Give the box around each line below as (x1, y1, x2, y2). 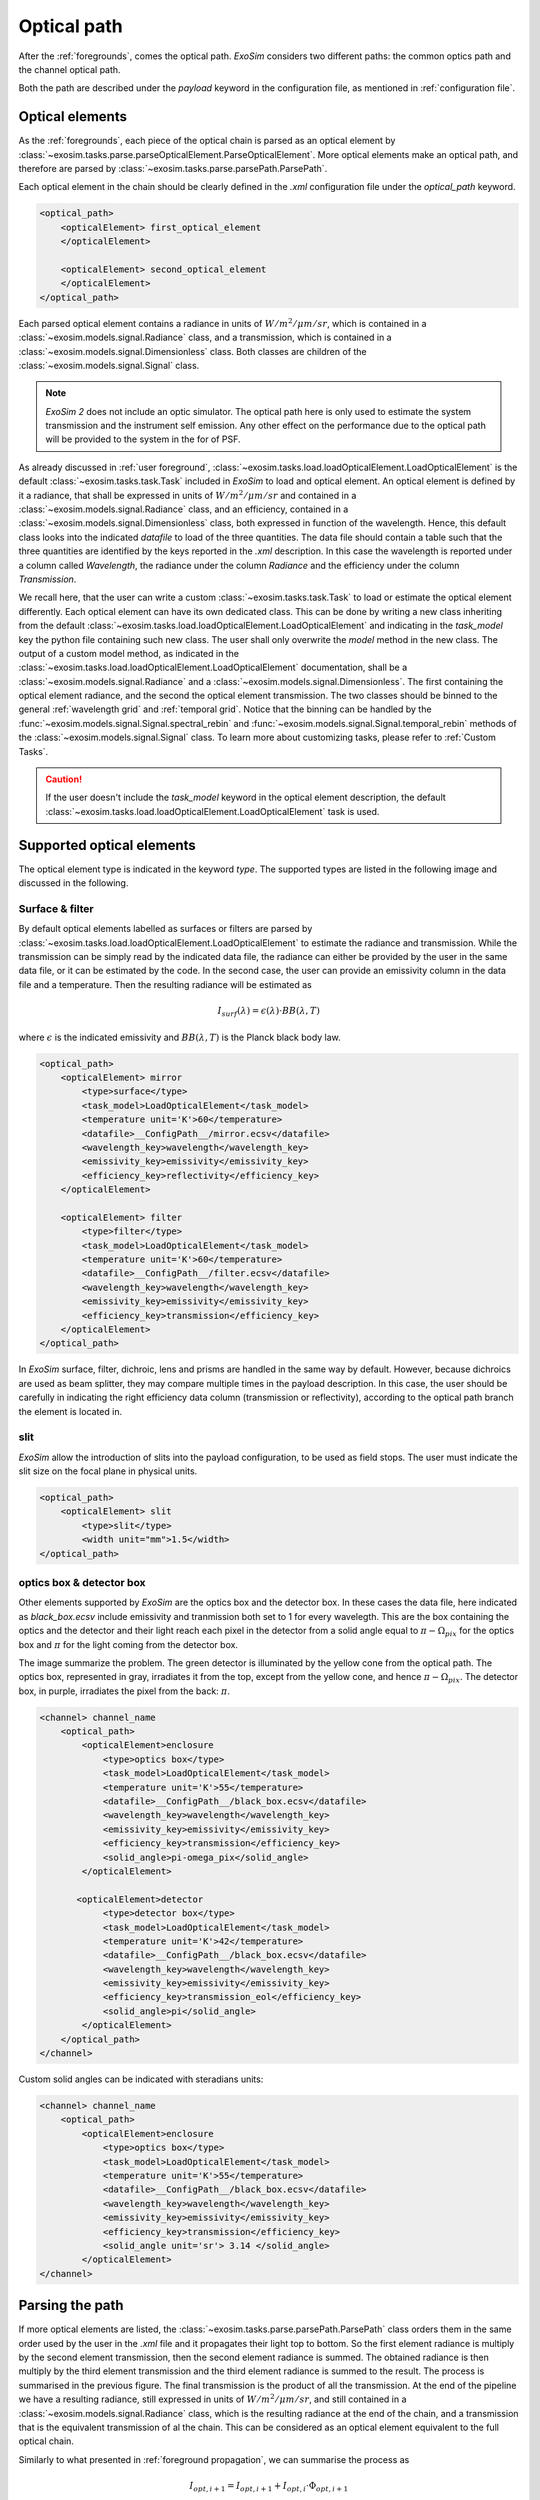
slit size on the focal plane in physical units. (18, 1465, 198, 1477)
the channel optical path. (18, 63, 121, 75)
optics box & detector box (18, 1575, 146, 1589)
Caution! (45, 773, 83, 785)
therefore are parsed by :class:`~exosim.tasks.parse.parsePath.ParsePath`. (18, 163, 328, 175)
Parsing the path (18, 2297, 124, 2314)
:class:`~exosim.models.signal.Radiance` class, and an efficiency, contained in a (18, 503, 349, 515)
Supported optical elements (18, 836, 197, 854)
